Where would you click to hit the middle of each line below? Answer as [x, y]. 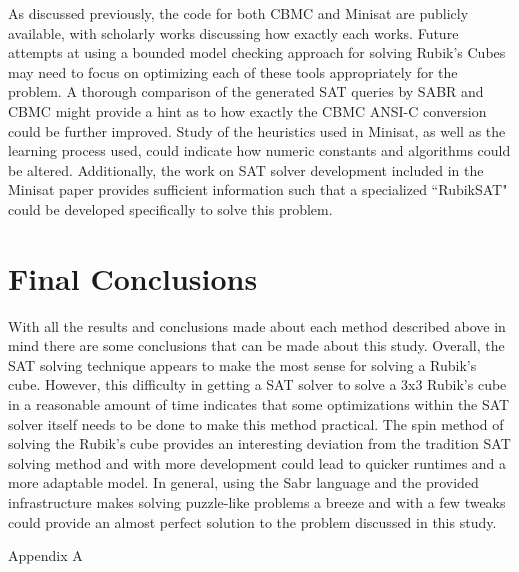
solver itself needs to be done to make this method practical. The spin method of [256, 423]
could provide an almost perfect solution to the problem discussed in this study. [252, 521]
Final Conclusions [133, 277]
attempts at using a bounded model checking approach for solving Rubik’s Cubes [257, 52]
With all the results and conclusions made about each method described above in [257, 325]
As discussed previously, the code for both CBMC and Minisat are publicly [238, 13]
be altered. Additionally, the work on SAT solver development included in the [246, 169]
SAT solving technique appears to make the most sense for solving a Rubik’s [242, 364]
